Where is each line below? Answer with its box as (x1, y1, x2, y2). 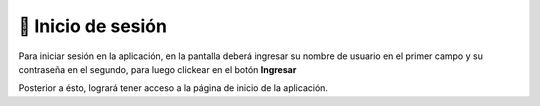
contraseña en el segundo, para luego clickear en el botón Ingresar (18, 63, 297, 75)
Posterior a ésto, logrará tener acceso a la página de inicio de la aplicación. (18, 82, 329, 94)
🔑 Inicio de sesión (18, 15, 167, 37)
